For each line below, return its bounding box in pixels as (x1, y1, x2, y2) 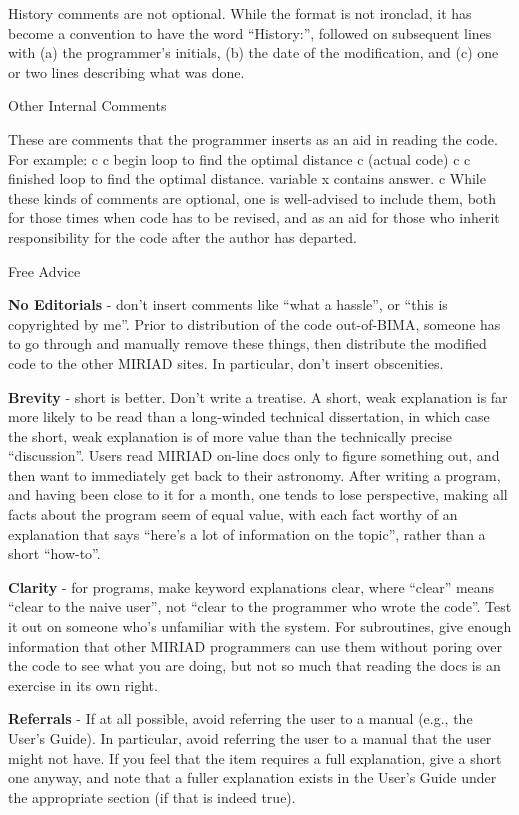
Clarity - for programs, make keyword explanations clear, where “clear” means (8, 576, 495, 597)
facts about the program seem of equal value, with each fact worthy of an (8, 504, 458, 525)
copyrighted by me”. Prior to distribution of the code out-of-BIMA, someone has (8, 313, 501, 334)
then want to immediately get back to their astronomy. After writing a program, (8, 464, 501, 485)
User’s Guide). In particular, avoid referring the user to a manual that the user (8, 728, 492, 748)
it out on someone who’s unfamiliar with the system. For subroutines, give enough (8, 616, 512, 637)
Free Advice (8, 260, 81, 281)
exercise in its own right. (8, 674, 158, 695)
